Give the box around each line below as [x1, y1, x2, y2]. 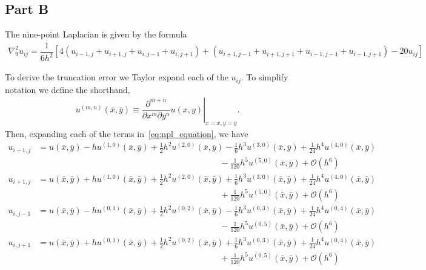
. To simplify [241, 71, 288, 83]
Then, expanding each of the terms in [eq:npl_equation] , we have [5, 127, 248, 140]
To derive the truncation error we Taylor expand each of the [5, 71, 228, 83]
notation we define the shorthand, [5, 83, 130, 95]
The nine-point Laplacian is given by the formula [5, 28, 187, 40]
